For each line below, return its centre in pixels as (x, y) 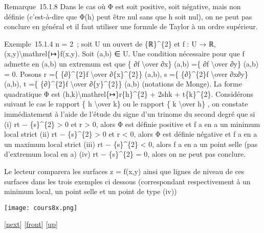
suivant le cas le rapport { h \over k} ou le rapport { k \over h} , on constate (126, 104)
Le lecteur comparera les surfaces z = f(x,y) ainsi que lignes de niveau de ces (124, 171)
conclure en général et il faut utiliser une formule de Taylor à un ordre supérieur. (131, 26)
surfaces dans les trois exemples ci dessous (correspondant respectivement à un (127, 181)
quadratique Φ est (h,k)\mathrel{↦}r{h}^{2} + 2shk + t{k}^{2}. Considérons (129, 93)
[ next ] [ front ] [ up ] (31, 224)
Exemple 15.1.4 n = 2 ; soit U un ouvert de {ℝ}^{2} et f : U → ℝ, (110, 43)
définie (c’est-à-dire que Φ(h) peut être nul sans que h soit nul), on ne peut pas (128, 16)
